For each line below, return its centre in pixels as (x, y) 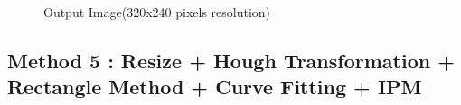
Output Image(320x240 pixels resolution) (157, 12)
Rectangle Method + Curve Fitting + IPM (215, 87)
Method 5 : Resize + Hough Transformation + (231, 60)
